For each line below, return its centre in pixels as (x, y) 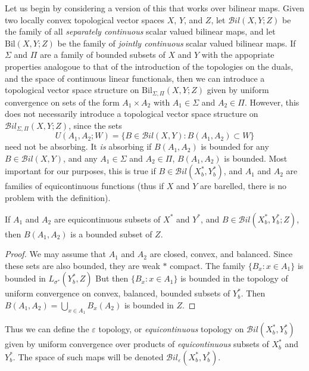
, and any (80, 158)
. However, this (272, 102)
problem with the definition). (58, 198)
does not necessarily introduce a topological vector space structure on (132, 114)
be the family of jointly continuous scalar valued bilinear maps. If (177, 43)
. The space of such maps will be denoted (88, 356)
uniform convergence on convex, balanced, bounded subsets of (118, 293)
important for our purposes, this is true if (80, 171)
